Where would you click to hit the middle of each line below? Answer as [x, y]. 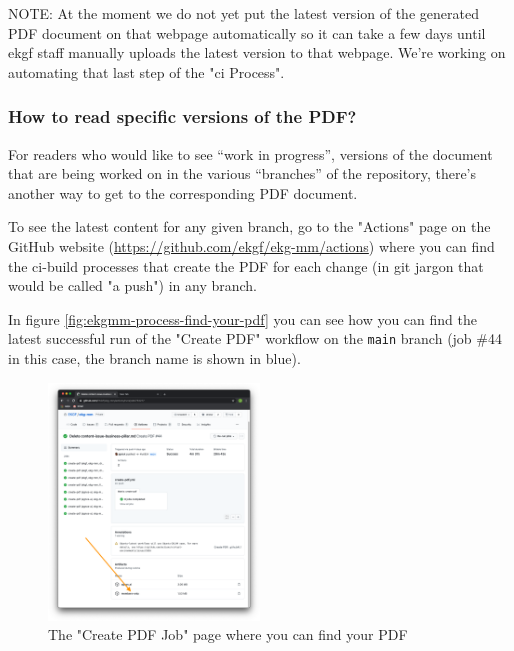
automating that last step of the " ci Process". [146, 71]
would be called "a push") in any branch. [133, 285]
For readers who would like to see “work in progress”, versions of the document [250, 153]
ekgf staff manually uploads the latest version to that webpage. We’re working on [257, 52]
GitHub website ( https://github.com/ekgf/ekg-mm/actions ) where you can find [251, 245]
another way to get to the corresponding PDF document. [183, 192]
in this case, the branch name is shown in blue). [154, 358]
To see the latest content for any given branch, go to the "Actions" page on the [249, 226]
